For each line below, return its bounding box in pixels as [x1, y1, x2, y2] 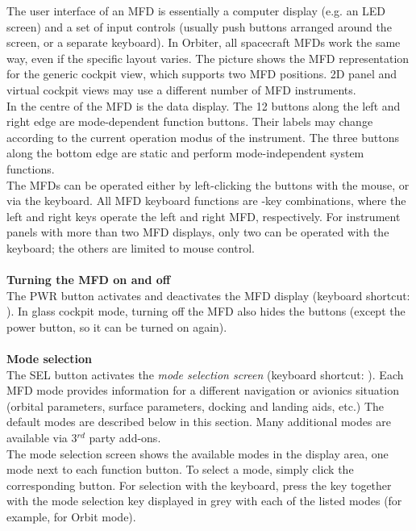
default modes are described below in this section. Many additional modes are [6, 413, 391, 430]
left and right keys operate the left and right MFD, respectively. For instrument [6, 207, 401, 224]
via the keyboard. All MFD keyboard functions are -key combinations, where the [6, 192, 406, 209]
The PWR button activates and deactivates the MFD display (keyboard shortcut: [6, 286, 410, 303]
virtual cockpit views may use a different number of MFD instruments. [6, 81, 356, 98]
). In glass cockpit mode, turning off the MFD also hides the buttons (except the [6, 303, 406, 320]
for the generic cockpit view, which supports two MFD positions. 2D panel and [6, 65, 397, 82]
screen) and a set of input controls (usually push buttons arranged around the [6, 18, 392, 35]
